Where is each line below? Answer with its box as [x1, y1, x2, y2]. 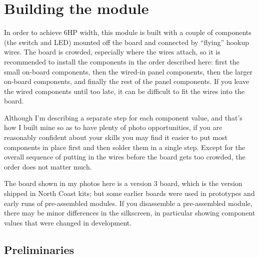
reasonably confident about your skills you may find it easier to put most [4, 132, 227, 142]
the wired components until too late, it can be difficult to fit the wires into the [4, 85, 244, 96]
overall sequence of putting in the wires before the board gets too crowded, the [4, 151, 245, 162]
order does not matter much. [4, 161, 92, 171]
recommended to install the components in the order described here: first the [4, 56, 239, 66]
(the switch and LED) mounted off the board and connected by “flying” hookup [4, 36, 249, 47]
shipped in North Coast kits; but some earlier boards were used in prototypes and [4, 188, 255, 198]
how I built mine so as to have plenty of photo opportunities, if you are [4, 122, 222, 132]
